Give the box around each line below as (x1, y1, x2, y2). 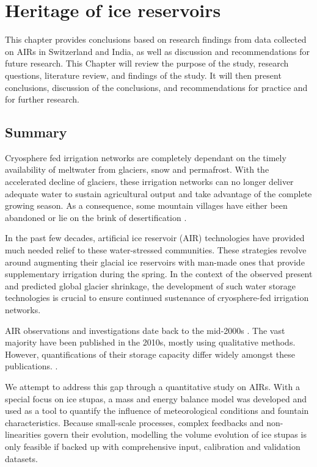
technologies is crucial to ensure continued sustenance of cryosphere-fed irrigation (5, 291, 309, 304)
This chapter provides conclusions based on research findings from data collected (5, 33, 307, 46)
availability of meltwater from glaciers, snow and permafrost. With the (5, 163, 269, 176)
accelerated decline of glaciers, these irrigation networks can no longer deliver (5, 175, 294, 188)
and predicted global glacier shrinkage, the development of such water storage (5, 279, 296, 292)
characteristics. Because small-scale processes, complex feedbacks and (5, 416, 264, 429)
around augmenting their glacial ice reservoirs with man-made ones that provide (5, 255, 305, 268)
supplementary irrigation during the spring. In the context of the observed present (5, 267, 313, 280)
